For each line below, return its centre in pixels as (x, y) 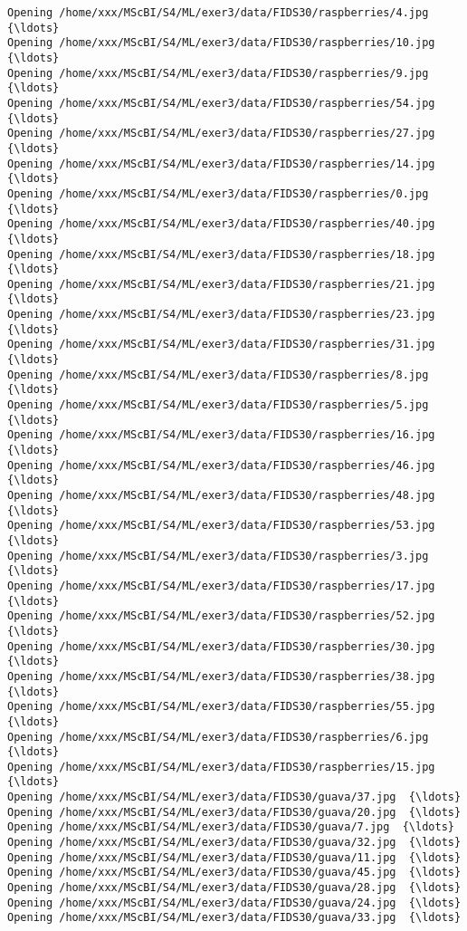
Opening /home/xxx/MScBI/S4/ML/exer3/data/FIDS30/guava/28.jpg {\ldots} (234, 888)
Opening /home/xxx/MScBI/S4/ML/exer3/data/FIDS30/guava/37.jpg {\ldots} (234, 797)
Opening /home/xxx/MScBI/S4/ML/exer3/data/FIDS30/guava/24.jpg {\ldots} (234, 902)
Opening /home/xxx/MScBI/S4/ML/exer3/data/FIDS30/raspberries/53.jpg (221, 526)
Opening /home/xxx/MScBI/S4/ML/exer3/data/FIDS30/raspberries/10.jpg (221, 43)
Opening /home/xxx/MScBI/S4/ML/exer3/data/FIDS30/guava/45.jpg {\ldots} (234, 873)
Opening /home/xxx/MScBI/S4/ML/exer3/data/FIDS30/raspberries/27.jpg (221, 134)
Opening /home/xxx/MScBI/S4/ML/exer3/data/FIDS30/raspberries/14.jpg (221, 163)
